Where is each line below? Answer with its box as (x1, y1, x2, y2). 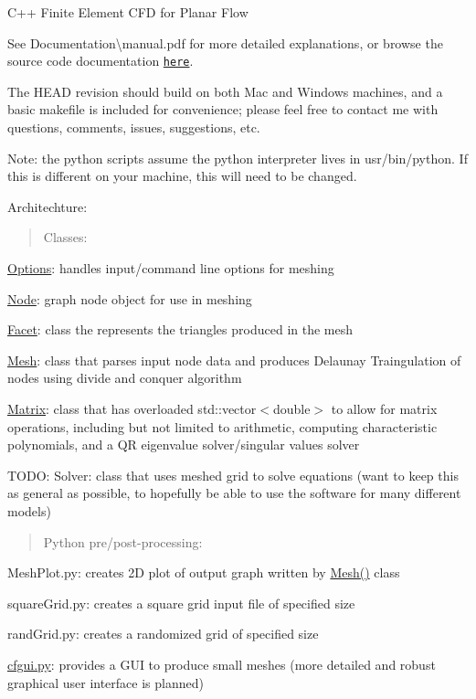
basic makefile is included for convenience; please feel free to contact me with (7, 100, 439, 119)
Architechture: (7, 196, 88, 216)
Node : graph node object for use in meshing (7, 289, 252, 308)
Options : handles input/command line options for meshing (7, 259, 334, 277)
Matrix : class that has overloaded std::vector (7, 398, 257, 418)
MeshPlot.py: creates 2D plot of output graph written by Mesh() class (7, 563, 400, 582)
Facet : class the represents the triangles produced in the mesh (7, 320, 353, 339)
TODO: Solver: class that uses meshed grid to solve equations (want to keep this (7, 465, 459, 484)
